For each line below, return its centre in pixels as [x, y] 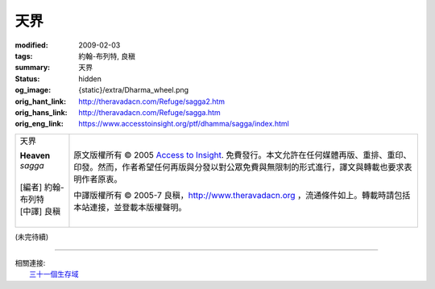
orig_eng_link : [39, 124]
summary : [33, 68]
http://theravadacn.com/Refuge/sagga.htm [149, 112]
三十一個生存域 [54, 275]
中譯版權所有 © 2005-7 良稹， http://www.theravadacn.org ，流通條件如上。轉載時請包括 [242, 195]
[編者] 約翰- [42, 187]
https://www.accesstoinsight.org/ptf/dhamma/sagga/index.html [184, 124]
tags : [24, 56]
